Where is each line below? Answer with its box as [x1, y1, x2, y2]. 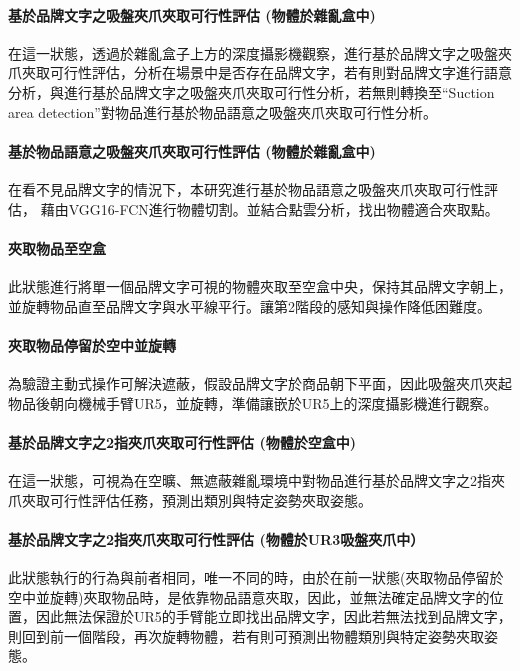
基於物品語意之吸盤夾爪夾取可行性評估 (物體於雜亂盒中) [8, 140, 376, 161]
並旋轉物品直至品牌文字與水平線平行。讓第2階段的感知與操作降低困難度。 [8, 295, 491, 316]
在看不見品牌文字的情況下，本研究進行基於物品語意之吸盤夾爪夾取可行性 [8, 178, 484, 199]
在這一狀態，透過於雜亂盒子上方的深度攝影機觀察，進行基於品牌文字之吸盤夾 [8, 42, 512, 63]
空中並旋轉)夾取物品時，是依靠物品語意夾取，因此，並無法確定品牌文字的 [8, 586, 490, 607]
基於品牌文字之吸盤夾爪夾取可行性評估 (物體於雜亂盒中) [8, 4, 376, 25]
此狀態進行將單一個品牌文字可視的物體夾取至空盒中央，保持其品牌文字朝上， [8, 275, 512, 296]
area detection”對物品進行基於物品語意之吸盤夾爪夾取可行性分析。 [8, 101, 437, 122]
